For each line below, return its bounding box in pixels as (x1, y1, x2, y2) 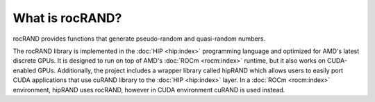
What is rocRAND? (12, 10, 122, 25)
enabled (12, 66, 36, 74)
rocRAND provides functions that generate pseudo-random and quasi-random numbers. (12, 34, 266, 43)
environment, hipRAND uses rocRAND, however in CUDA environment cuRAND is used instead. (12, 85, 285, 94)
